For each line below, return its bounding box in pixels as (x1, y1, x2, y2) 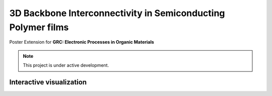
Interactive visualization (9, 78, 87, 86)
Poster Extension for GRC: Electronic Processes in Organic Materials (9, 39, 155, 45)
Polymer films (9, 22, 69, 33)
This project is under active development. (23, 62, 109, 68)
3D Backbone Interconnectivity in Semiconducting (9, 8, 225, 19)
